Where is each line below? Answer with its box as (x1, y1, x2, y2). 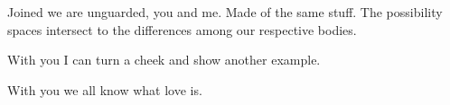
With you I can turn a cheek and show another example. (7, 50, 321, 69)
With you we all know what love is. (7, 80, 202, 99)
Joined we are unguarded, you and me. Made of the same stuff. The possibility (7, 3, 443, 21)
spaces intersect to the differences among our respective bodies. (7, 20, 357, 39)
